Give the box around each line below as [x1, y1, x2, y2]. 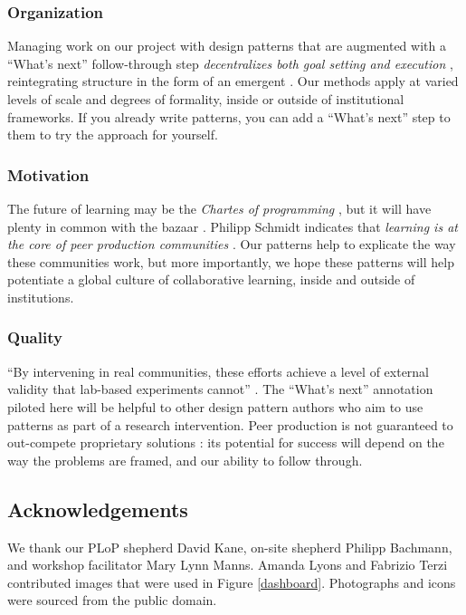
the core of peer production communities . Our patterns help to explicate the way [7, 235, 456, 254]
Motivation [7, 163, 90, 186]
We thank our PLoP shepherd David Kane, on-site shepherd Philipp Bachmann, [7, 537, 452, 556]
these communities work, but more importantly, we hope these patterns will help [7, 252, 454, 271]
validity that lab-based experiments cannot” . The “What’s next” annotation [7, 380, 433, 399]
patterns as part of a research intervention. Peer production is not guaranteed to [7, 415, 453, 434]
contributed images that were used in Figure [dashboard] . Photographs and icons [7, 572, 456, 591]
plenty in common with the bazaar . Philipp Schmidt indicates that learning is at [7, 216, 458, 235]
